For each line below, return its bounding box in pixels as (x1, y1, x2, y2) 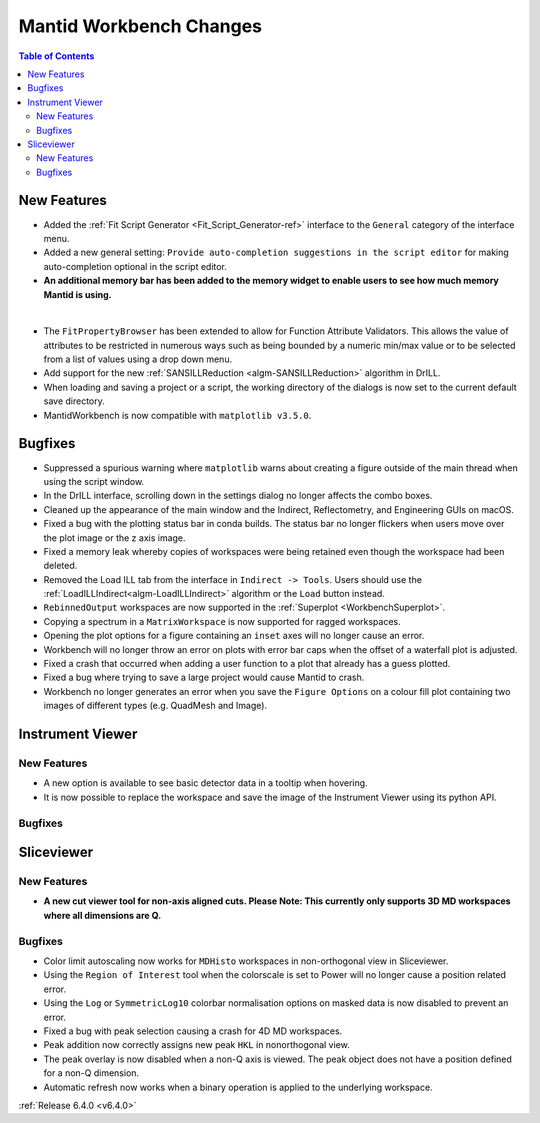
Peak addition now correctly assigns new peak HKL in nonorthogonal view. (43, 1039, 350, 1051)
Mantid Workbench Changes (18, 15, 262, 37)
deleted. (43, 560, 78, 572)
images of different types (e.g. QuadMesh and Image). (43, 700, 268, 712)
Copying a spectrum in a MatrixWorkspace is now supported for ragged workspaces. (43, 615, 402, 627)
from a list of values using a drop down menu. (43, 353, 233, 365)
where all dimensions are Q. (43, 909, 162, 921)
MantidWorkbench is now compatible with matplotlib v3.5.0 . (43, 409, 312, 421)
